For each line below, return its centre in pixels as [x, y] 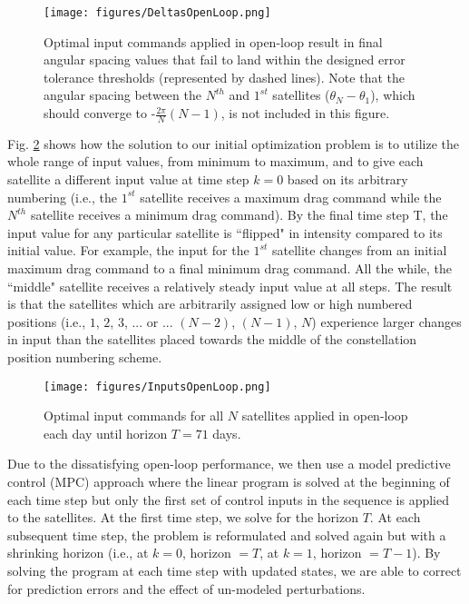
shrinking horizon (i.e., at [78, 553]
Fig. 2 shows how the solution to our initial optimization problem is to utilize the [233, 143]
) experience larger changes [386, 321]
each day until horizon [106, 433]
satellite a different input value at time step [128, 179]
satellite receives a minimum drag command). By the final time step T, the [239, 215]
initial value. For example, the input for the [128, 250]
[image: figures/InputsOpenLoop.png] [157, 386]
